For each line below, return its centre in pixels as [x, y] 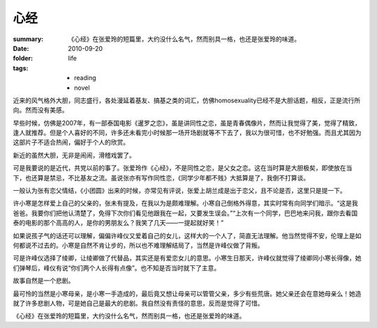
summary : [28, 39]
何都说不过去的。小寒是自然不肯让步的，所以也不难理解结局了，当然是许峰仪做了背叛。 [138, 245]
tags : [21, 68]
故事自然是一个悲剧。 [44, 281]
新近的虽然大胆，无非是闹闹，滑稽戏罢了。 [74, 155]
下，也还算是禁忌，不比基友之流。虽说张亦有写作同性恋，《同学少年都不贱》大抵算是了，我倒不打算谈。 [161, 178]
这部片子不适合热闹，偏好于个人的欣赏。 [71, 142]
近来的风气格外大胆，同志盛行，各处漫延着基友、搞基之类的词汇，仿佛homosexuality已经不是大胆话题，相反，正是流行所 [187, 100]
